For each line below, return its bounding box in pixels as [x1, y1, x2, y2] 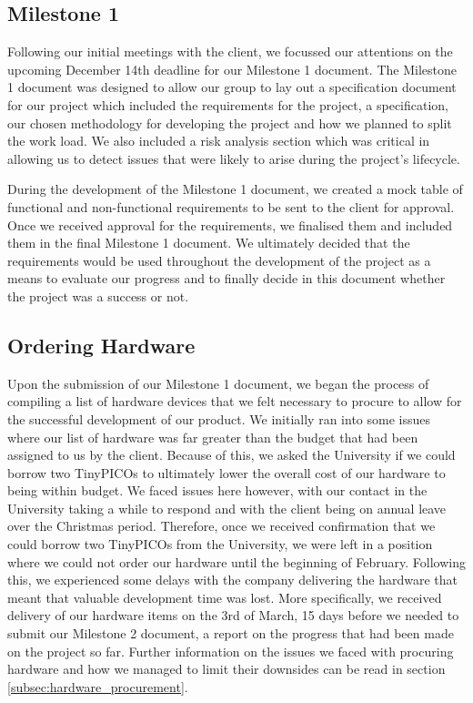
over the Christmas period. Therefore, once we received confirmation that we [7, 516, 436, 535]
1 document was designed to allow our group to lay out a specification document [7, 77, 457, 97]
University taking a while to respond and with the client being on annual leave [7, 498, 447, 517]
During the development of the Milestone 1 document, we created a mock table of [7, 179, 463, 199]
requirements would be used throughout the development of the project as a [7, 250, 431, 270]
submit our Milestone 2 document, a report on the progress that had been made [7, 624, 454, 643]
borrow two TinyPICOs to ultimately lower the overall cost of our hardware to [7, 463, 446, 482]
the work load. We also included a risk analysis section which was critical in [7, 131, 430, 150]
